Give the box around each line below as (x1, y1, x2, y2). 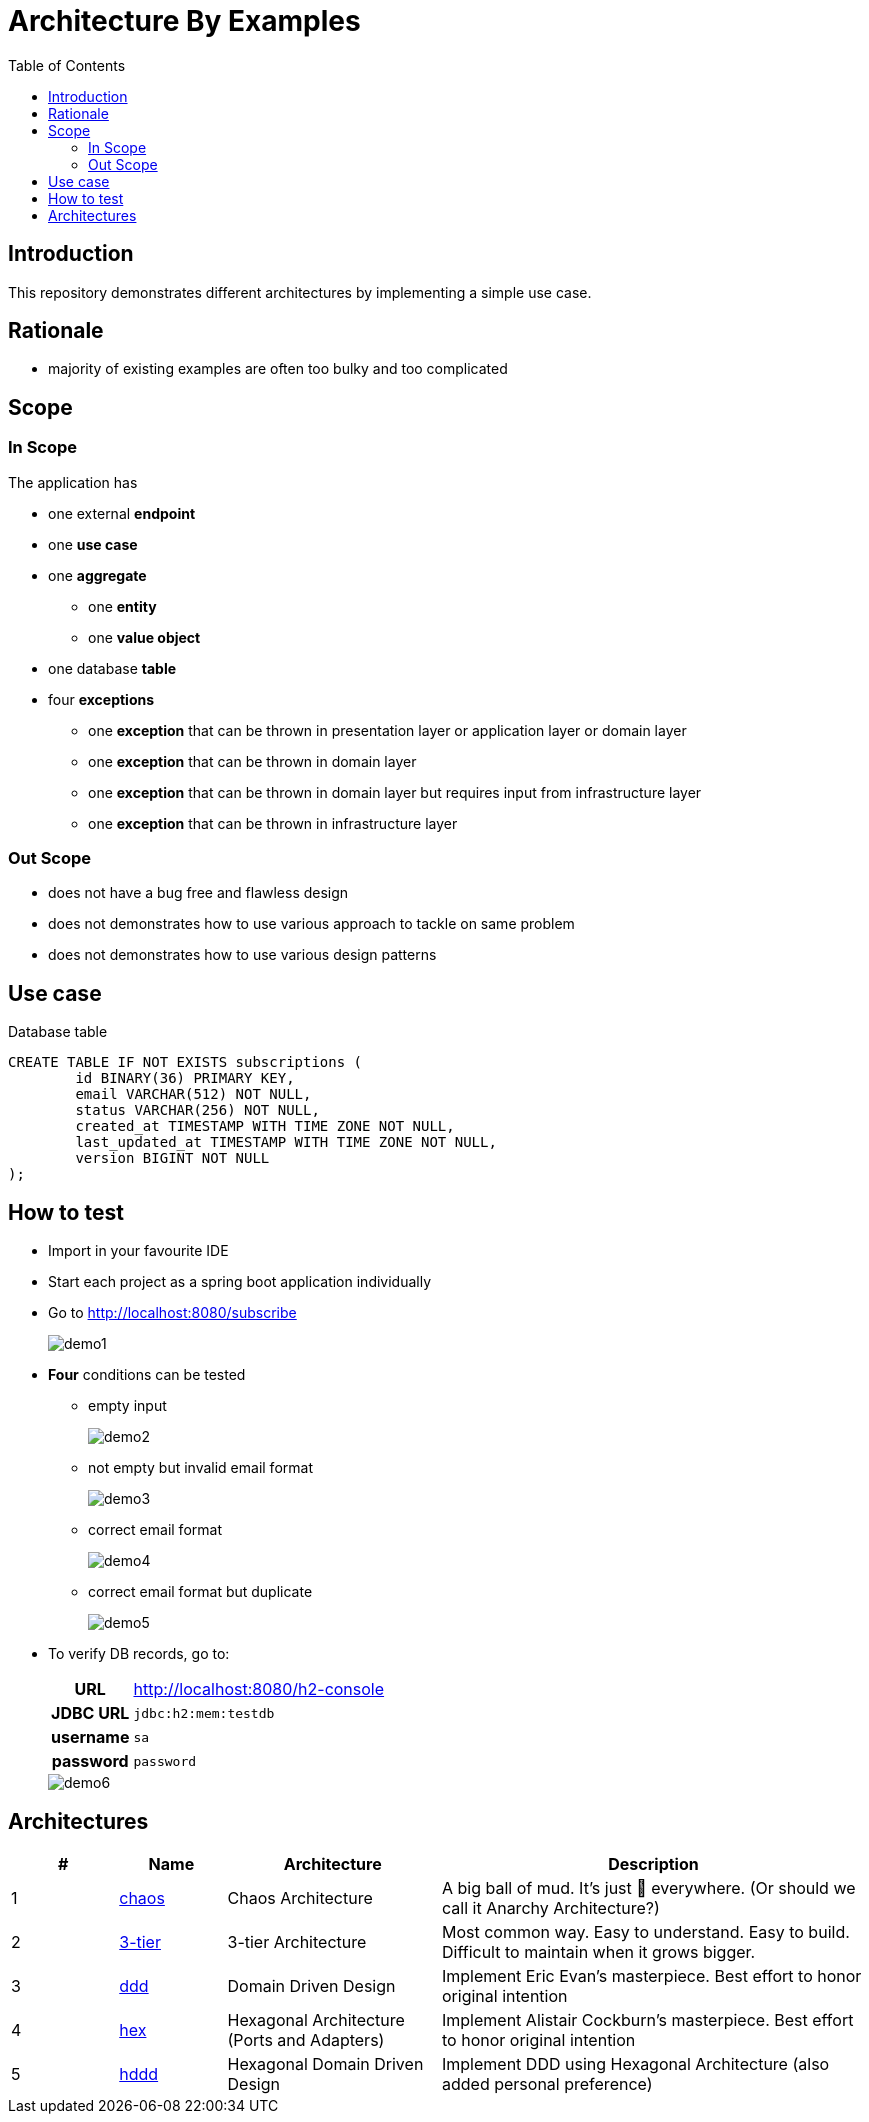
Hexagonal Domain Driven (227, 2053, 424, 2074)
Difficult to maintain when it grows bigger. (442, 1941, 756, 1962)
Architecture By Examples (8, 4, 361, 38)
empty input (88, 1397, 167, 1415)
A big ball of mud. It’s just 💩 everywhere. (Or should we (442, 1877, 856, 1898)
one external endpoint (48, 504, 196, 522)
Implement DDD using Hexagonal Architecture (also (442, 2053, 830, 2074)
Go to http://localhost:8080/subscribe (48, 1304, 297, 1322)
